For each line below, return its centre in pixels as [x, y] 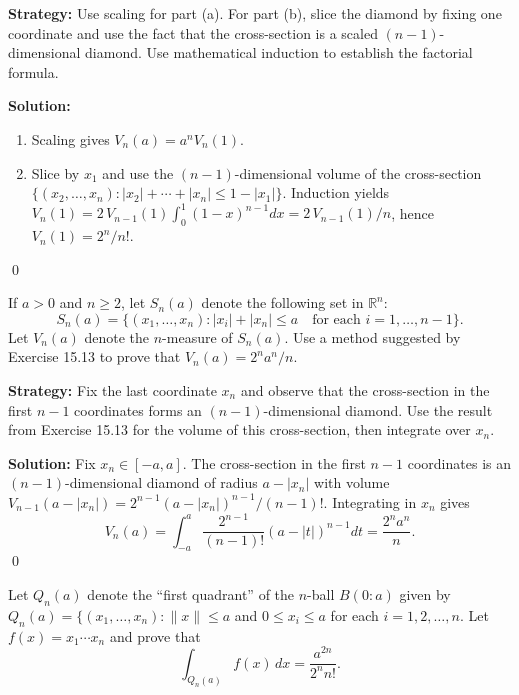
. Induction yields [336, 192]
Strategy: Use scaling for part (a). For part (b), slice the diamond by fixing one [255, 13]
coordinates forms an [138, 409]
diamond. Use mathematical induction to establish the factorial [279, 52]
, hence [413, 212]
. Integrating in [370, 501]
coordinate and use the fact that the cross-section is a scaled [193, 32]
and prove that [155, 635]
